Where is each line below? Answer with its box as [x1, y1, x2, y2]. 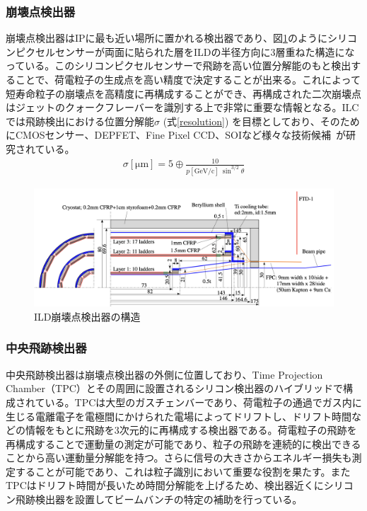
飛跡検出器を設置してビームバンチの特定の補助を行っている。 [15, 492, 303, 507]
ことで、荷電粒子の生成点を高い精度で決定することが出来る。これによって [15, 72, 361, 86]
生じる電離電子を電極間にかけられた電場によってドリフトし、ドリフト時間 [6, 408, 351, 423]
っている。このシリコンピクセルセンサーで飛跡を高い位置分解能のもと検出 [6, 58, 351, 73]
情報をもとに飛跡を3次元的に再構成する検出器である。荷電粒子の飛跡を [25, 423, 357, 437]
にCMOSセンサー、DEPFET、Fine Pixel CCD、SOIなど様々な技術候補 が [6, 127, 346, 142]
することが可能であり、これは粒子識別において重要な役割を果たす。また [15, 464, 351, 478]
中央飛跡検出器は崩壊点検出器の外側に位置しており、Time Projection [6, 367, 323, 381]
